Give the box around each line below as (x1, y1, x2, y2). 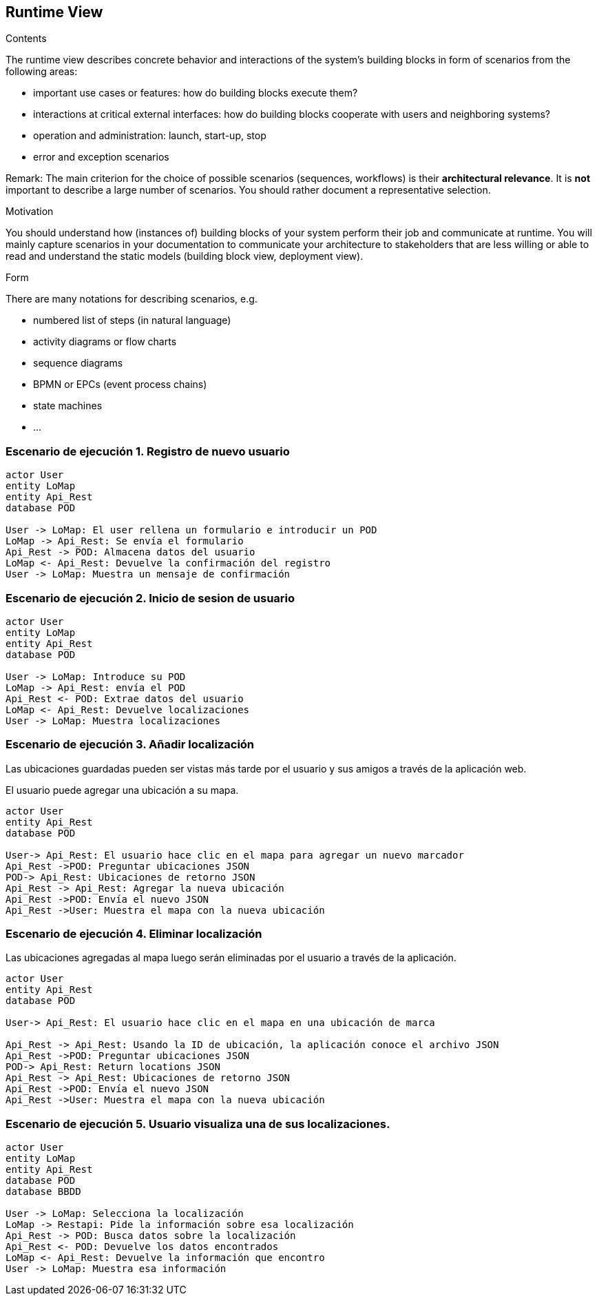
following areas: (6, 65, 78, 78)
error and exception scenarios (33, 151, 169, 163)
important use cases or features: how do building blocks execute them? (33, 87, 358, 99)
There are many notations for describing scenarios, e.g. (6, 293, 258, 305)
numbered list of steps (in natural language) (33, 314, 231, 327)
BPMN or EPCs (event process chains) (33, 378, 207, 391)
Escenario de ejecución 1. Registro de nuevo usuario (6, 444, 290, 458)
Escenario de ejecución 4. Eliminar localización (6, 927, 262, 941)
